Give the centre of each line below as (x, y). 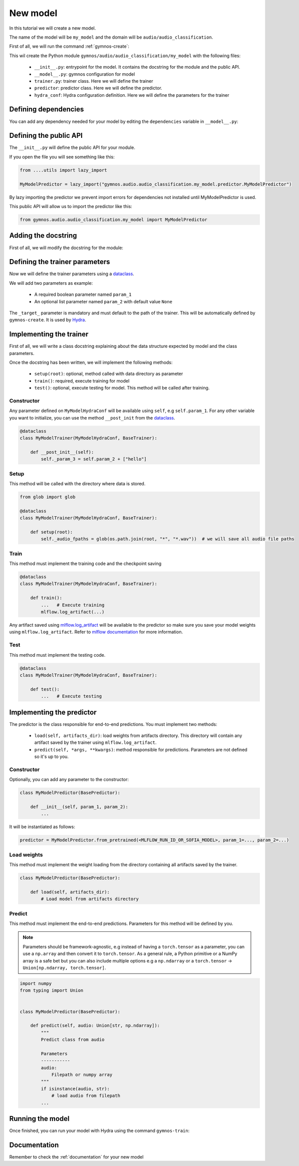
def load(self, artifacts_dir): (70, 892)
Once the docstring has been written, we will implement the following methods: (91, 362)
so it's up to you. (52, 756)
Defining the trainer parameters (60, 262)
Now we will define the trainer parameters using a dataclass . (72, 274)
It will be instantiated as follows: (42, 827)
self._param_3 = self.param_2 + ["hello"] (94, 459)
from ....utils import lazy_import (63, 170)
